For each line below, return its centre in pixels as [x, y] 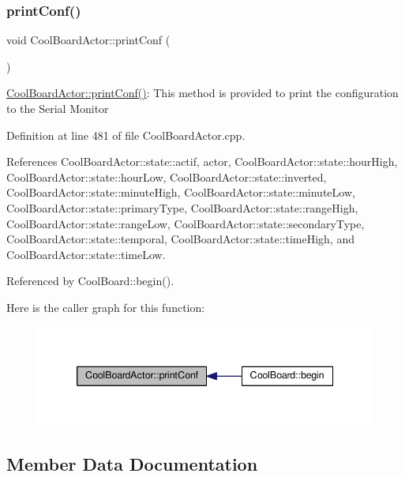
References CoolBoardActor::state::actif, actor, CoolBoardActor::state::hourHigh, [202, 162]
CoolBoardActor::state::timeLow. [86, 254]
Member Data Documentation [132, 463]
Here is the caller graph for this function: [106, 307]
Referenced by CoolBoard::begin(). [90, 281]
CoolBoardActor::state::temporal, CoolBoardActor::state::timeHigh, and [180, 239]
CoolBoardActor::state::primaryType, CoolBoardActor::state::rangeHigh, [182, 207]
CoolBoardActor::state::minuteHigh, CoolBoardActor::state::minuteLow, [181, 192]
